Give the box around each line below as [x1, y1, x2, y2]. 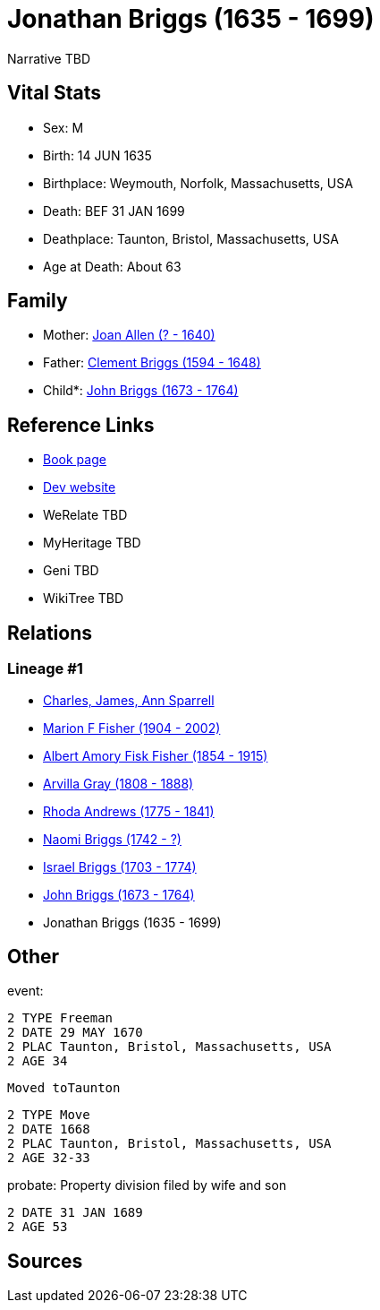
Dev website [43, 479, 116, 496]
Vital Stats [7, 82, 102, 105]
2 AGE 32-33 [7, 1151, 90, 1166]
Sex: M [43, 119, 84, 135]
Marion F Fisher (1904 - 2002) [43, 720, 221, 736]
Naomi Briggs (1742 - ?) [43, 831, 182, 847]
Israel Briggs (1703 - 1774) [43, 858, 197, 875]
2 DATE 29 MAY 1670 [7, 1025, 143, 1040]
